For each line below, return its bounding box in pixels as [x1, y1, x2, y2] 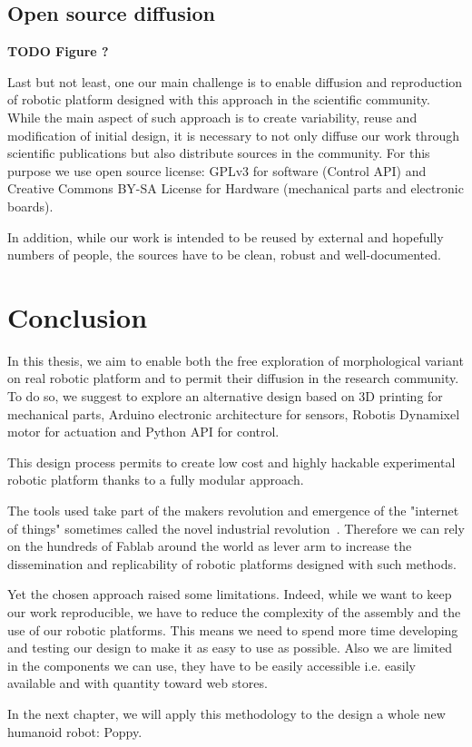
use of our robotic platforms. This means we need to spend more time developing [7, 620, 458, 639]
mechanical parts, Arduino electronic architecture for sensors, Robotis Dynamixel [7, 404, 460, 423]
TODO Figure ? [7, 42, 109, 61]
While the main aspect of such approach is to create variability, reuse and [7, 107, 418, 126]
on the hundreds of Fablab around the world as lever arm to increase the [7, 536, 412, 555]
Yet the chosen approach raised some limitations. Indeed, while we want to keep [7, 585, 452, 604]
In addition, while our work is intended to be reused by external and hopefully [7, 227, 444, 246]
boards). [7, 196, 54, 215]
